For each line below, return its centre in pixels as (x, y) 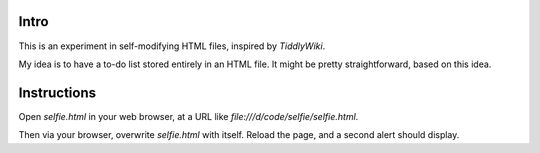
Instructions (57, 92)
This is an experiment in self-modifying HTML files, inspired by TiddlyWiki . (172, 46)
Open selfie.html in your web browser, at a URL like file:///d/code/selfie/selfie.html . (188, 116)
